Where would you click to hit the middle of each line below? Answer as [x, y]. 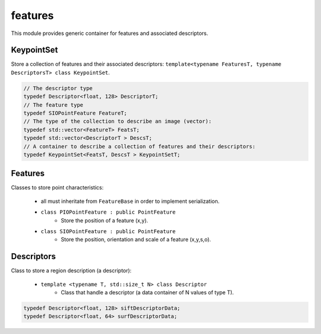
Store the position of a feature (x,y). [105, 220]
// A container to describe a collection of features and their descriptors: [139, 146]
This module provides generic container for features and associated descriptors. [109, 33]
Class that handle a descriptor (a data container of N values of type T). [147, 292]
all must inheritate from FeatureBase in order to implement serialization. [130, 201]
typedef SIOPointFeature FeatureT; [75, 113]
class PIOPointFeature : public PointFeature [108, 212]
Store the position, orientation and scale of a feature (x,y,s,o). [136, 240]
